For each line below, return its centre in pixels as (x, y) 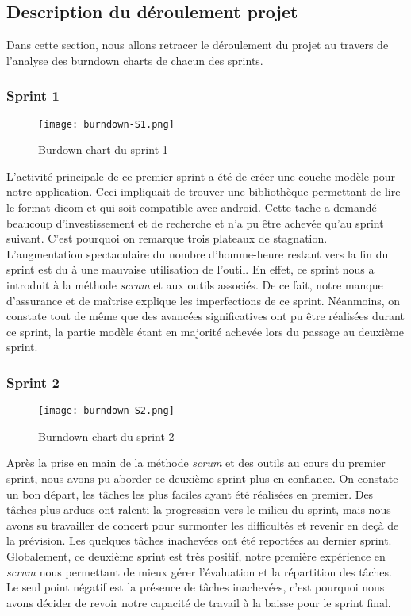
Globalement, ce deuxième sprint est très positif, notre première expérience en (196, 556)
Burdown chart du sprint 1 (103, 149)
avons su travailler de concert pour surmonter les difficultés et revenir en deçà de (203, 524)
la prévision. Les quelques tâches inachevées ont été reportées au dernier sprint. (199, 540)
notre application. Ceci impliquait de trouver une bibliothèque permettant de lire (204, 191)
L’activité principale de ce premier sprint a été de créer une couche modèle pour (201, 176)
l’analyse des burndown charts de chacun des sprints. (135, 60)
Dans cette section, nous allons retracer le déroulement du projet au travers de (198, 45)
